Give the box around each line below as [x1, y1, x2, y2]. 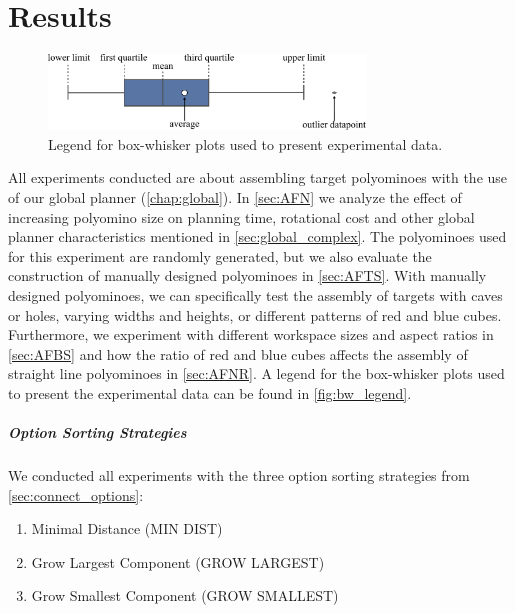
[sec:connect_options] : [8, 484, 144, 505]
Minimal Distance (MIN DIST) [31, 518, 223, 539]
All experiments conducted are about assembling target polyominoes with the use [8, 167, 508, 188]
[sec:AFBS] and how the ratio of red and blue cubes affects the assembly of [8, 343, 468, 364]
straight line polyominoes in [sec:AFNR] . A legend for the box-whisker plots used [8, 363, 505, 384]
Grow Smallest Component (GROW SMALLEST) [31, 585, 339, 606]
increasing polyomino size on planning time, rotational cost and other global [8, 206, 475, 227]
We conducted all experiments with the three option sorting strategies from [8, 465, 470, 486]
